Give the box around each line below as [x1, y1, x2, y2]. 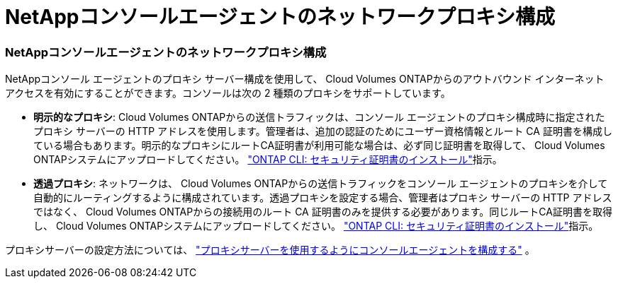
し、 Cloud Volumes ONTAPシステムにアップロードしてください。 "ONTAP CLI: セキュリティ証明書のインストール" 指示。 [33, 220, 599, 232]
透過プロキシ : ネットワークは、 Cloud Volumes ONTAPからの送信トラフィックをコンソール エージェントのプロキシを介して [33, 177, 608, 190]
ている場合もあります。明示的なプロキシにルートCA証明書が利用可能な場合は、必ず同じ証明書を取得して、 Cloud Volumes [33, 139, 605, 152]
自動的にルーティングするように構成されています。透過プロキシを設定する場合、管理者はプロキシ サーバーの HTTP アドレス [33, 191, 612, 204]
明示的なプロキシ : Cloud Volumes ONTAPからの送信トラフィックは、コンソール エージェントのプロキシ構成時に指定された [33, 111, 605, 124]
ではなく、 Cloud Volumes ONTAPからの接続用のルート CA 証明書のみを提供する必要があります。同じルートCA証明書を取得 [33, 206, 612, 218]
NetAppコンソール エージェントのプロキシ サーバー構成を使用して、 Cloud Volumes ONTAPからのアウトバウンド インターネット [5, 73, 605, 85]
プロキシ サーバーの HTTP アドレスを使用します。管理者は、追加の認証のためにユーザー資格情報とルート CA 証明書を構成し [33, 125, 612, 138]
